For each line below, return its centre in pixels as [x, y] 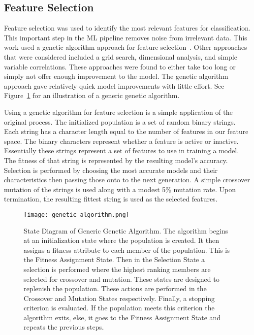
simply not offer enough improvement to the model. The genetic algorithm [116, 76]
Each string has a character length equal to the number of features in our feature [126, 131]
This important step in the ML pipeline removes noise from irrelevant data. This [126, 37]
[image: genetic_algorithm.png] [77, 215]
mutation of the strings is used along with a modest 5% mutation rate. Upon [120, 189]
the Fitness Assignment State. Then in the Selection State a [114, 259]
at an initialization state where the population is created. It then [121, 240]
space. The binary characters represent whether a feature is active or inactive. [121, 141]
